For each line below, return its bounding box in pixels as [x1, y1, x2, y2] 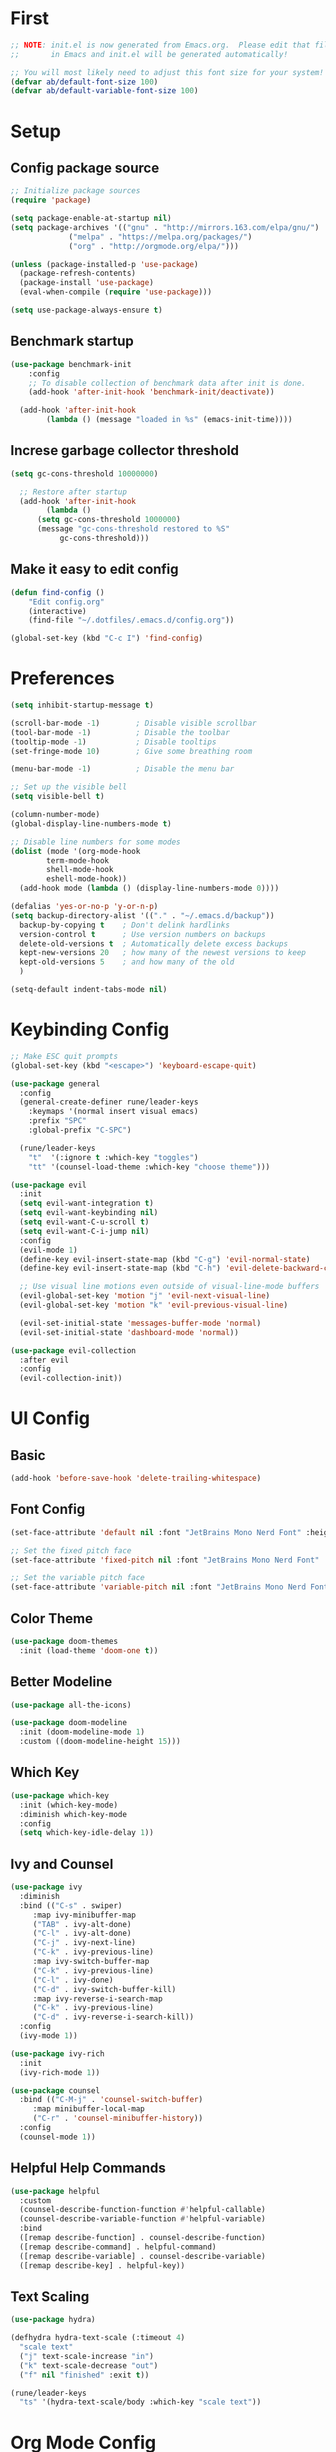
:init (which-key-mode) [19, 1800, 118, 1810]
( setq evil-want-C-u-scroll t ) [19, 1217, 150, 1227]
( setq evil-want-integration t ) [19, 1198, 155, 1209]
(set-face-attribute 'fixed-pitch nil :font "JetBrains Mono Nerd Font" [10, 1555, 320, 1565]
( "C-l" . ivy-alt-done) [32, 1928, 132, 1939]
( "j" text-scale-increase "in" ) [19, 2351, 155, 2361]
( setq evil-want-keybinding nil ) [19, 1208, 159, 1218]
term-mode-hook [46, 855, 110, 866]
